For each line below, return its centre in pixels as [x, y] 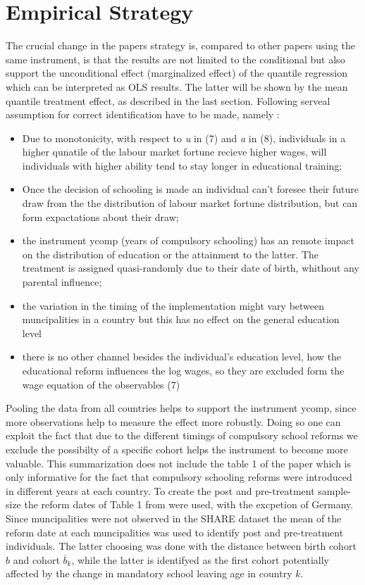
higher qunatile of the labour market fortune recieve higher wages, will [174, 152]
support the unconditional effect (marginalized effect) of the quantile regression [177, 73]
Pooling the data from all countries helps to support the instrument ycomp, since [181, 408]
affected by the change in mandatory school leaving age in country [149, 573]
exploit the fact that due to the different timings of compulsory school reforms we [182, 435]
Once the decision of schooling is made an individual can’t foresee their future [191, 189]
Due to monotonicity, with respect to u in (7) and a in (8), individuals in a [184, 138]
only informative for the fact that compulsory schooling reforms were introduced [179, 477]
